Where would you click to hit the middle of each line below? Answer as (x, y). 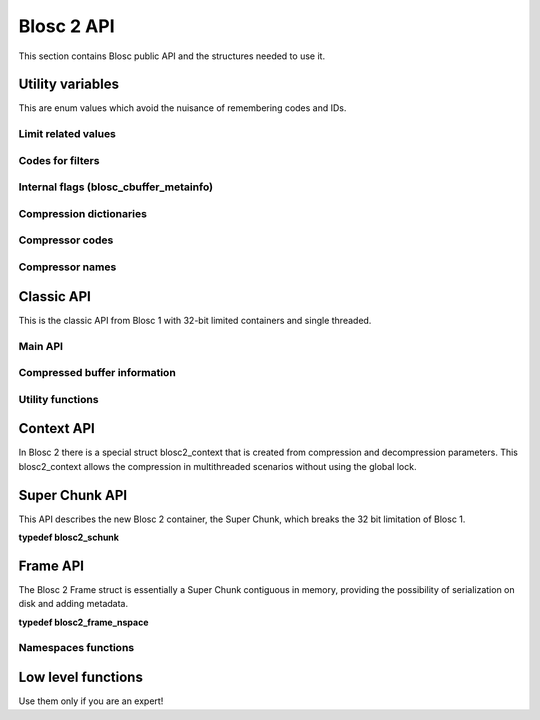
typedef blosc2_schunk (69, 537)
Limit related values (67, 134)
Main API (41, 346)
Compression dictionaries (82, 213)
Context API (56, 428)
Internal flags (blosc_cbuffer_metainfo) (116, 187)
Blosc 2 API (66, 26)
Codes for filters (59, 160)
